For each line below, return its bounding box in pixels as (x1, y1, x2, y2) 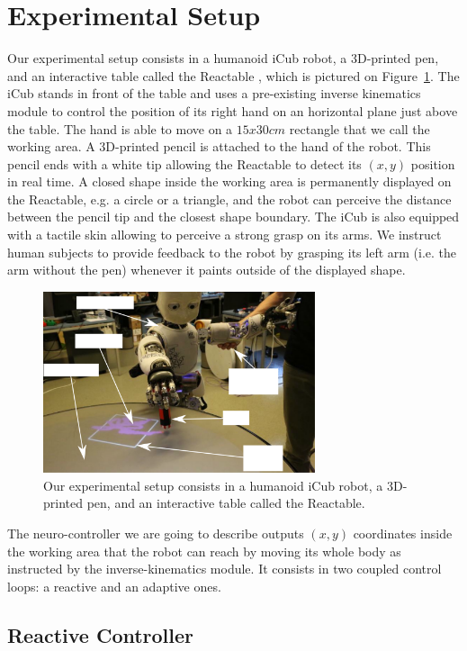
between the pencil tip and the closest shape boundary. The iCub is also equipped (7, 207, 460, 226)
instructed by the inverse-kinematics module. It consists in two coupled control (7, 559, 442, 578)
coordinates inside (353, 524, 453, 542)
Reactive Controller (7, 620, 194, 648)
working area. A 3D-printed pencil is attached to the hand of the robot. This (7, 137, 431, 156)
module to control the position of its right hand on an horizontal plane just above (7, 101, 458, 120)
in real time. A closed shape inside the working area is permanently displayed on (7, 172, 452, 191)
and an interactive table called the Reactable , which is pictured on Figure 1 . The (7, 66, 460, 85)
